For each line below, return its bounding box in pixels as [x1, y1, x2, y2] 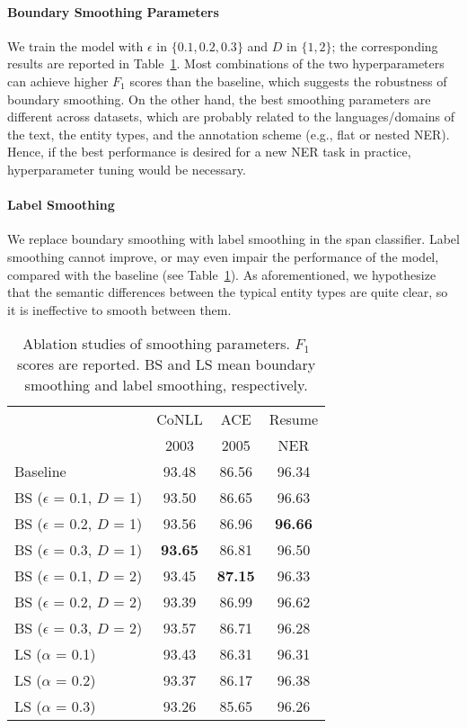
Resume [269, 409, 319, 430]
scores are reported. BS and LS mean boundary [16, 354, 316, 375]
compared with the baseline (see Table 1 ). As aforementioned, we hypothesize [7, 265, 436, 283]
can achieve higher [7, 71, 109, 90]
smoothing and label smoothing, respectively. [24, 374, 308, 396]
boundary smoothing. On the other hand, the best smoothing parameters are [7, 89, 431, 108]
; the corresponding [331, 36, 438, 55]
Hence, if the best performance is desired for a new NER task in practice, [7, 142, 411, 161]
